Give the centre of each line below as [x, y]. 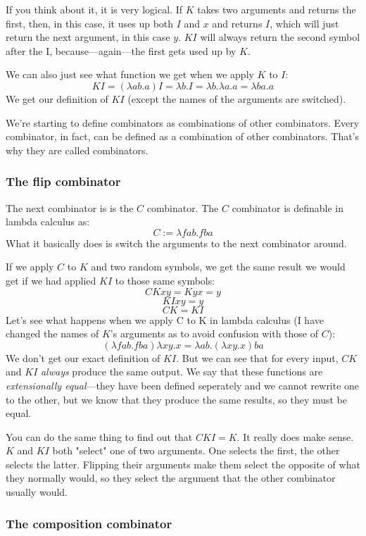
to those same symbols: [165, 280]
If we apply [30, 267]
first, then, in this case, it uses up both [90, 23]
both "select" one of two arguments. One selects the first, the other [196, 450]
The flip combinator [63, 181]
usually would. [37, 492]
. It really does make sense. [295, 436]
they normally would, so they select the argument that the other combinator [171, 478]
